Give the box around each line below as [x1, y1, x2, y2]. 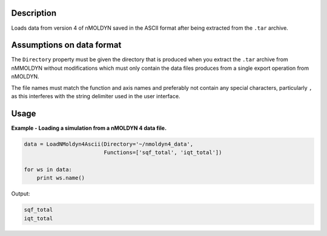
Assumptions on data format [11, 40, 122, 50]
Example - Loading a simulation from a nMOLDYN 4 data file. [11, 124, 167, 132]
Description [11, 8, 57, 18]
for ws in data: [24, 166, 73, 173]
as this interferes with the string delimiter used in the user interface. [11, 92, 180, 99]
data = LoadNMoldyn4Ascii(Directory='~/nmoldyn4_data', [24, 140, 194, 147]
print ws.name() [36, 175, 85, 181]
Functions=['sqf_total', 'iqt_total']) [104, 149, 222, 156]
